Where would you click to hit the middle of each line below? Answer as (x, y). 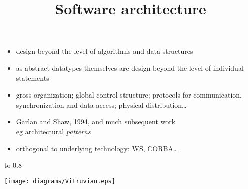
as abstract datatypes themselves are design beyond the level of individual (130, 68)
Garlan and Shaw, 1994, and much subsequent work (96, 121)
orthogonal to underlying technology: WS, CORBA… (97, 148)
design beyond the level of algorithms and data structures (104, 51)
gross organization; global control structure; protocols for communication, (129, 95)
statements (32, 78)
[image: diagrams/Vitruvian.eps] (60, 181)
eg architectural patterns (53, 131)
